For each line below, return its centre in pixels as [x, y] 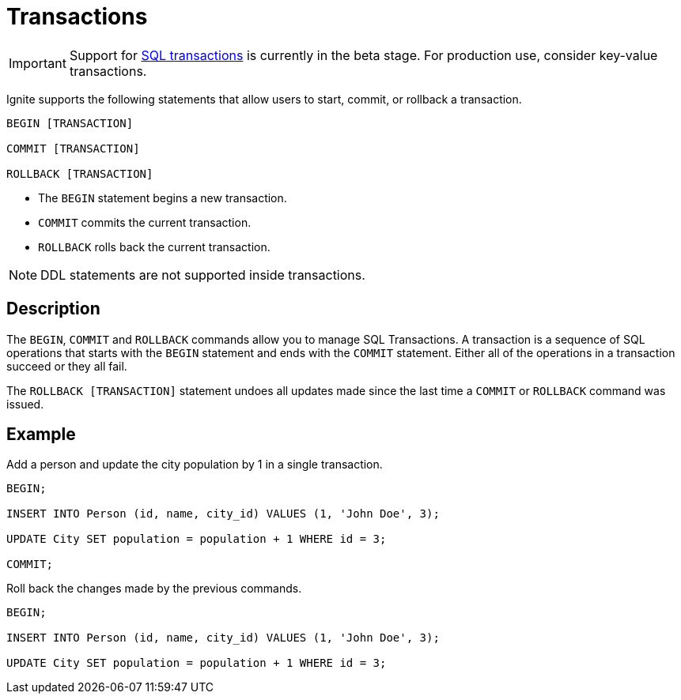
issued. [25, 404]
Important [38, 63]
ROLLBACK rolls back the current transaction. [154, 247]
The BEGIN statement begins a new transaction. [163, 198]
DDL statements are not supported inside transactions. [203, 275]
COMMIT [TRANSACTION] [73, 148]
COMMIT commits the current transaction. [145, 222]
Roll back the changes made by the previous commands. [154, 589]
